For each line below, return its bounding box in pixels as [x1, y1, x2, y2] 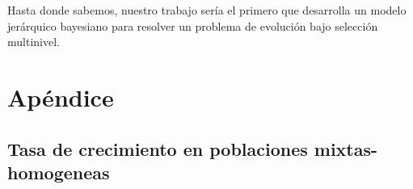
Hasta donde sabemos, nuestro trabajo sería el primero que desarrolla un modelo [7, 2, 407, 18]
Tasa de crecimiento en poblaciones [7, 136, 308, 161]
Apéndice [7, 80, 114, 113]
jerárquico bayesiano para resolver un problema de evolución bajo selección [7, 17, 378, 34]
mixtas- [314, 136, 378, 161]
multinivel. [7, 33, 60, 50]
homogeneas [7, 159, 110, 184]
